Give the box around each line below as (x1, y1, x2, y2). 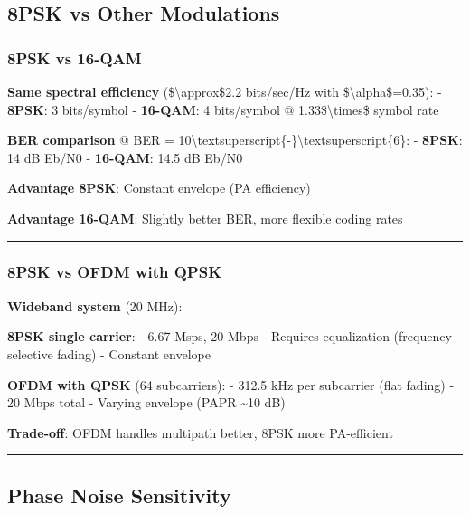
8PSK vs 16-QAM (7, 46, 142, 69)
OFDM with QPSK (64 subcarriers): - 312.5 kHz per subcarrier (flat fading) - (7, 375, 455, 394)
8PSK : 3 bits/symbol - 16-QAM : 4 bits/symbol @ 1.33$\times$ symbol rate (7, 100, 439, 119)
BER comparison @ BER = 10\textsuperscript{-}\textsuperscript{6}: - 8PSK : (7, 130, 463, 149)
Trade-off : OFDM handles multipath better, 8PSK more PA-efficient (7, 423, 393, 442)
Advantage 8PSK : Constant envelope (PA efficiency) (7, 178, 311, 197)
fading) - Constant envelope (57, 344, 211, 363)
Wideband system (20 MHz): (7, 296, 183, 315)
